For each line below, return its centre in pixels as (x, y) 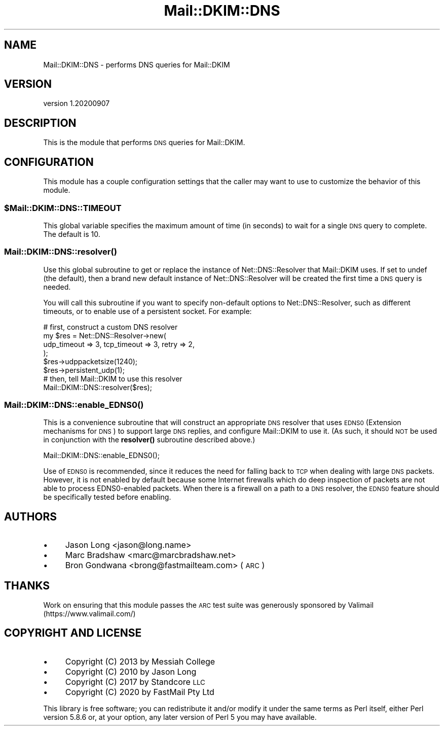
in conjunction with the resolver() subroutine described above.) (149, 440)
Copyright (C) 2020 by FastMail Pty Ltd (140, 692)
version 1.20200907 (77, 103)
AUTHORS (31, 516)
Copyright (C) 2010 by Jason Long (131, 671)
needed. (57, 287)
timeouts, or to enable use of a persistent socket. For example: (147, 311)
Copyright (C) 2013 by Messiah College (140, 661)
